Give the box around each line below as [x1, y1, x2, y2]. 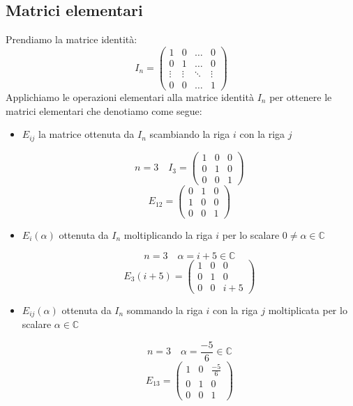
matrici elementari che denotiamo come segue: [6, 103, 202, 118]
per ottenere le [269, 89, 332, 104]
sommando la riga [126, 302, 203, 317]
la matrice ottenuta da [38, 127, 135, 141]
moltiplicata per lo [268, 302, 347, 317]
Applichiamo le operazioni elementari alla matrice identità [6, 89, 254, 104]
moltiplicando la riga [123, 227, 213, 242]
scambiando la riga [149, 127, 230, 141]
